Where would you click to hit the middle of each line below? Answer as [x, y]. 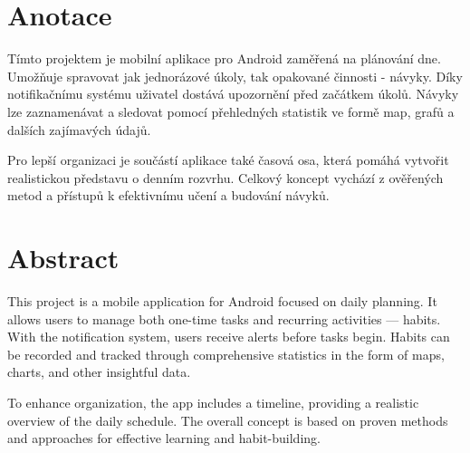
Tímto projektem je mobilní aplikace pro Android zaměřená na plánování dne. [224, 58]
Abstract [63, 258]
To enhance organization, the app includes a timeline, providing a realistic [213, 402]
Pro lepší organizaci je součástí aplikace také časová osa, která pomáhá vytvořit [228, 160]
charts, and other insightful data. [99, 372]
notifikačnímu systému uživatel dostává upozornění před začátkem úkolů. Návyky [233, 94]
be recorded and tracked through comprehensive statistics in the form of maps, [226, 354]
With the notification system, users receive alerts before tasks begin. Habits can [229, 337]
